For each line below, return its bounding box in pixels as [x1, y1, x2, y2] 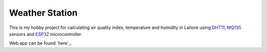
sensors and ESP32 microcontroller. [9, 31, 83, 37]
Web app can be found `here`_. [9, 40, 72, 46]
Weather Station [9, 7, 78, 18]
